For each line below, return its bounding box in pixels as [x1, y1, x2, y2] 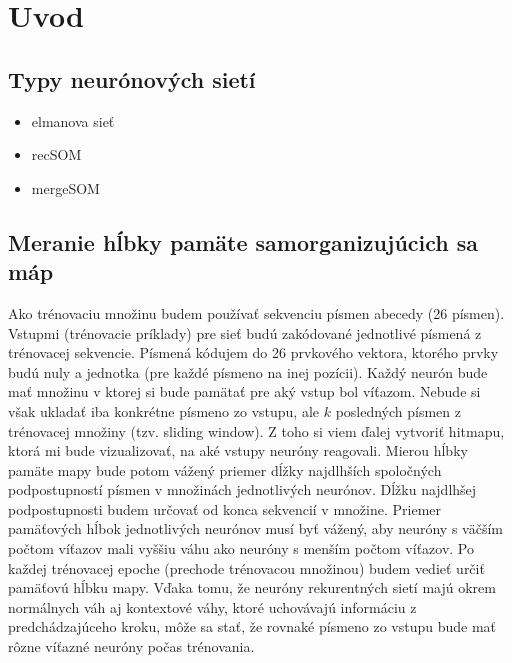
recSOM [31, 144, 82, 165]
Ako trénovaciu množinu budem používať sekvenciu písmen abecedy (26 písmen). [8, 302, 505, 323]
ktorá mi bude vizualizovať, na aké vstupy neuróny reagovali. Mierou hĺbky [8, 440, 468, 461]
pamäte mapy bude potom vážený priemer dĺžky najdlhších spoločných [8, 459, 442, 480]
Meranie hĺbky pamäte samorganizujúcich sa [8, 226, 479, 257]
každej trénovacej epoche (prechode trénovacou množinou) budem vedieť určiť [8, 557, 485, 578]
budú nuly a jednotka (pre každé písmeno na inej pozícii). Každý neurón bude [8, 361, 488, 382]
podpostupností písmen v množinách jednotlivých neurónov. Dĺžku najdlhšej [8, 479, 477, 500]
